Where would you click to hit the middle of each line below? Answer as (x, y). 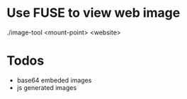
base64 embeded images (54, 80)
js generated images (47, 87)
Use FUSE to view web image (93, 13)
